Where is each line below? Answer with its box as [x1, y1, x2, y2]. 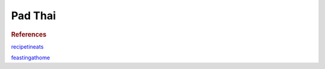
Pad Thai [11, 9, 57, 22]
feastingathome [11, 54, 51, 61]
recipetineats [11, 43, 44, 50]
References [11, 30, 47, 38]
